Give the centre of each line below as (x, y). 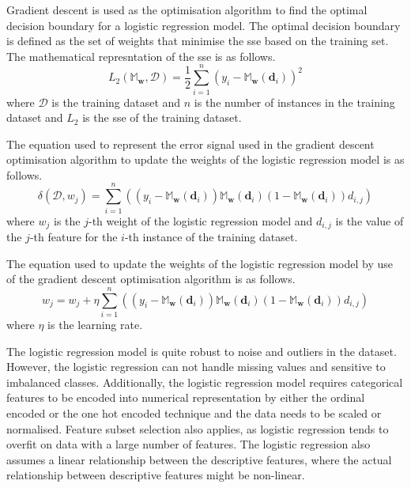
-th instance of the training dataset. (211, 237)
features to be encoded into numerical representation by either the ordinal (186, 397)
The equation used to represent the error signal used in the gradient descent (190, 144)
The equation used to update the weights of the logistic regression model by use (200, 263)
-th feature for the (74, 237)
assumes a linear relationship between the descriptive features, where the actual (199, 459)
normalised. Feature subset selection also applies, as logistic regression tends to (198, 428)
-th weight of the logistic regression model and (200, 220)
